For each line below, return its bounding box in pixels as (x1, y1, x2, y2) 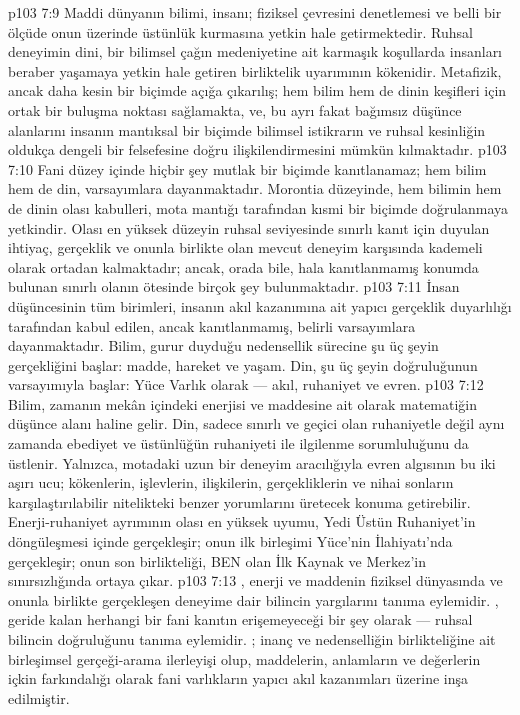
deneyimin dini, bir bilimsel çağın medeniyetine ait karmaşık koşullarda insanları (8, 41, 503, 62)
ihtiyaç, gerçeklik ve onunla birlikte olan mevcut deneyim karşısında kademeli (8, 237, 483, 258)
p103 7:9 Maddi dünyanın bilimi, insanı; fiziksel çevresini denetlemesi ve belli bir (8, 2, 502, 22)
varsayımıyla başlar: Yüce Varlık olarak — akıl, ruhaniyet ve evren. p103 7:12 (8, 374, 484, 395)
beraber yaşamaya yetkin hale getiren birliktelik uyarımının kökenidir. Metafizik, (8, 60, 502, 81)
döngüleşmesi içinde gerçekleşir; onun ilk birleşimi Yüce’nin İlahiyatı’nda (8, 531, 453, 552)
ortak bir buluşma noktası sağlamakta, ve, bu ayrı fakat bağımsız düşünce (8, 99, 462, 120)
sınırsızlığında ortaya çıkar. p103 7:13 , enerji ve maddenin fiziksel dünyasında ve (8, 570, 503, 591)
